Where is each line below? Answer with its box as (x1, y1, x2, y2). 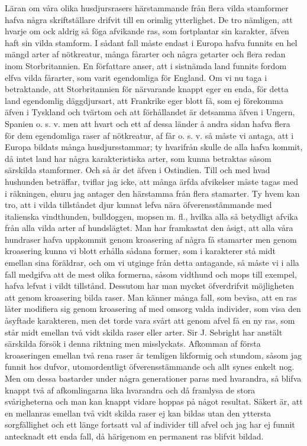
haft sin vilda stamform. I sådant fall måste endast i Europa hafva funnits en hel (5, 36, 298, 48)
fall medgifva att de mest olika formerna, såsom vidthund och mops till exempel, (5, 268, 297, 280)
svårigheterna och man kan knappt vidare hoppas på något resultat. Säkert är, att (5, 395, 303, 408)
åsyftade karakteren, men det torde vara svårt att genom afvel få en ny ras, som (5, 314, 295, 327)
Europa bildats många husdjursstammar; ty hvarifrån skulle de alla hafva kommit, (5, 141, 303, 153)
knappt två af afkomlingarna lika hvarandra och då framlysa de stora (5, 383, 256, 396)
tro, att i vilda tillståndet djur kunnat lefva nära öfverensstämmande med (5, 198, 272, 211)
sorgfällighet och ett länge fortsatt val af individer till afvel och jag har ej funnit (5, 418, 295, 431)
